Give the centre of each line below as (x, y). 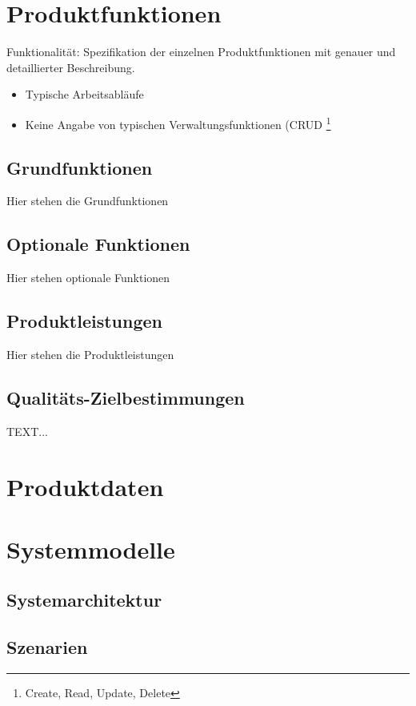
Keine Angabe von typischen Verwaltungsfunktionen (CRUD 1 (178, 123)
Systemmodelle (91, 549)
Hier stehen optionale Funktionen (88, 278)
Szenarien (47, 647)
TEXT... (27, 431)
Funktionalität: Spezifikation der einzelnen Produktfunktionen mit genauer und (201, 52)
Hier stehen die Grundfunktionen (88, 201)
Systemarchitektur (84, 600)
